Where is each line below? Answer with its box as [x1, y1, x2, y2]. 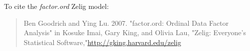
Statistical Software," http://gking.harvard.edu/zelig [23, 37, 181, 47]
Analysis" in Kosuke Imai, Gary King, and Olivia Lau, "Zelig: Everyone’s [23, 27, 246, 38]
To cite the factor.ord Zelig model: [4, 1, 109, 11]
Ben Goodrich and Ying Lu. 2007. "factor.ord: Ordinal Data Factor [23, 17, 229, 28]
